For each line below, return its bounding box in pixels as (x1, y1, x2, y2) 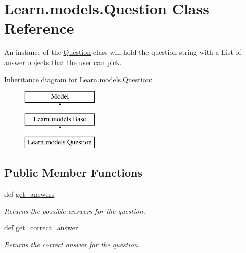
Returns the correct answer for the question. (4, 239, 140, 250)
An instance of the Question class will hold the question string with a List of (4, 47, 241, 57)
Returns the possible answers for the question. (4, 205, 145, 216)
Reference (4, 18, 74, 38)
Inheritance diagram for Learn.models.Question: (4, 74, 153, 84)
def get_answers (4, 188, 55, 199)
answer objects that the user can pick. (4, 56, 122, 67)
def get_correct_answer (4, 222, 78, 233)
